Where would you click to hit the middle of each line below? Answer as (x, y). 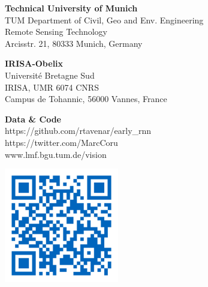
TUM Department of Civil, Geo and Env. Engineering (104, 20)
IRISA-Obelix (34, 63)
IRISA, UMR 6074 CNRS (52, 87)
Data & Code (33, 119)
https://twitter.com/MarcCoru (61, 142)
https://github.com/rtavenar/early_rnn (78, 131)
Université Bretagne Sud (50, 75)
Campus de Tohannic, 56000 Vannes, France (86, 99)
